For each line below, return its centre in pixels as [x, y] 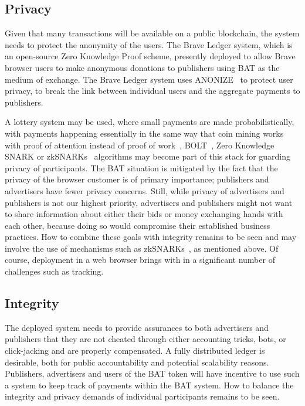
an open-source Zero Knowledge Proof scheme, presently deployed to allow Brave [150, 56]
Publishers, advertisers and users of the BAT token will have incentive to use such [152, 373]
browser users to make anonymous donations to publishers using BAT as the [142, 67]
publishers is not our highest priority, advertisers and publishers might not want [149, 202]
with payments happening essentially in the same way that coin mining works [144, 133]
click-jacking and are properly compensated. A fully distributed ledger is [135, 351]
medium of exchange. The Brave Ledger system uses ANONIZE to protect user [149, 79]
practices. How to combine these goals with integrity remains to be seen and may [151, 237]
